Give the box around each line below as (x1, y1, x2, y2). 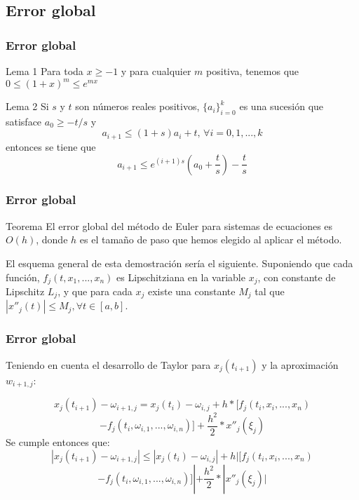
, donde (36, 232, 68, 247)
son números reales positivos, (75, 99, 200, 114)
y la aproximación (262, 357, 339, 372)
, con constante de (257, 269, 336, 284)
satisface (6, 114, 42, 128)
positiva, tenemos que (206, 64, 299, 78)
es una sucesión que (239, 99, 324, 114)
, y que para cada (57, 283, 133, 298)
